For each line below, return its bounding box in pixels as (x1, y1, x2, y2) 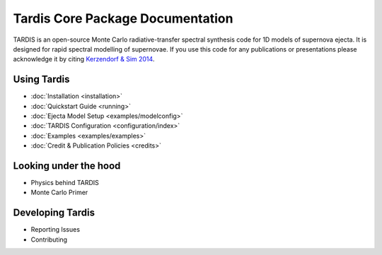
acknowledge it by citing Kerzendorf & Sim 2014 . (13, 55, 155, 64)
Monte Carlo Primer (30, 188, 88, 197)
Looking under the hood (13, 160, 121, 172)
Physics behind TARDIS (30, 179, 99, 187)
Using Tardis (13, 73, 70, 85)
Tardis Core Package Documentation (13, 11, 233, 26)
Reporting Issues (30, 225, 81, 234)
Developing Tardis (13, 207, 95, 219)
